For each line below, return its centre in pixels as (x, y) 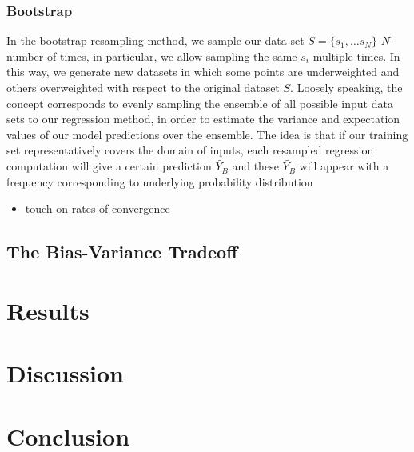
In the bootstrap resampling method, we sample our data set (155, 40)
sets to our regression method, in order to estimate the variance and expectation (203, 119)
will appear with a (344, 166)
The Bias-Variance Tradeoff (122, 252)
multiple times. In (356, 56)
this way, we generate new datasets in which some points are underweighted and (203, 72)
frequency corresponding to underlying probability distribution (160, 181)
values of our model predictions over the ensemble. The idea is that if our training (207, 134)
